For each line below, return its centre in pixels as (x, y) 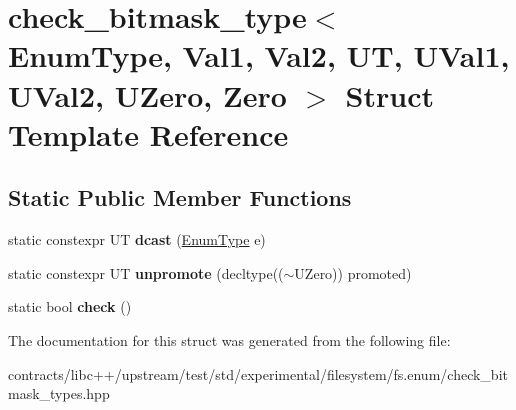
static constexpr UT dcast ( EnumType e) (137, 239)
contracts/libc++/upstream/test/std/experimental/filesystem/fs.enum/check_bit (258, 373)
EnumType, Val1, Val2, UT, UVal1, (259, 55)
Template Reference (148, 133)
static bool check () (70, 306)
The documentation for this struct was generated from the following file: (229, 339)
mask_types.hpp (59, 393)
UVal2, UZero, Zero (147, 94)
